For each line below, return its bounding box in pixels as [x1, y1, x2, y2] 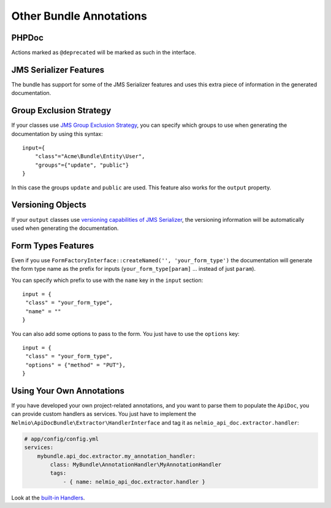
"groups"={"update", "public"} [34, 161, 129, 169]
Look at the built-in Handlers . [11, 494, 85, 501]
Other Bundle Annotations [11, 9, 147, 23]
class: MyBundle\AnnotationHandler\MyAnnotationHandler [50, 461, 222, 468]
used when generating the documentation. [11, 224, 119, 232]
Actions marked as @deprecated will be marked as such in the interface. [11, 49, 196, 56]
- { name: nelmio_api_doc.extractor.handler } [63, 478, 205, 485]
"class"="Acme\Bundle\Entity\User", [34, 153, 145, 160]
